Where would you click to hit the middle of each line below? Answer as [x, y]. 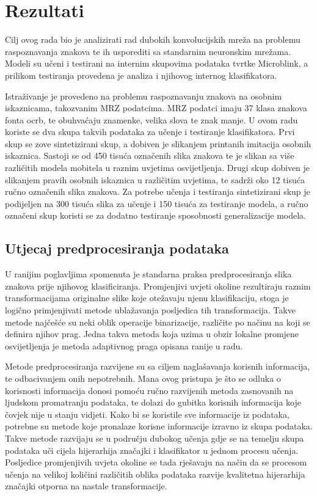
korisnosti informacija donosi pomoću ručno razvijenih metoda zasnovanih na [149, 390]
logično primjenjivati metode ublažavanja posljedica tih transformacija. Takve [150, 310]
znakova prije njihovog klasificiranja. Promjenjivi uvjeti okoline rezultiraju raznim [158, 286]
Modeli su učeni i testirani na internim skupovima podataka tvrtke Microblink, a [157, 63]
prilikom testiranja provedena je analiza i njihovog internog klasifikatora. [141, 75]
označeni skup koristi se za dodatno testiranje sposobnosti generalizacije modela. [155, 215]
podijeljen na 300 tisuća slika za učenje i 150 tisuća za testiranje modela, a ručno [157, 203]
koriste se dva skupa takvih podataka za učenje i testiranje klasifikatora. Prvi [150, 132]
